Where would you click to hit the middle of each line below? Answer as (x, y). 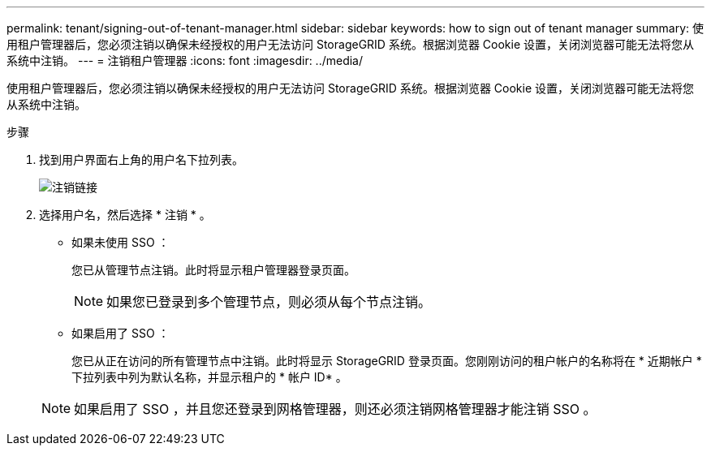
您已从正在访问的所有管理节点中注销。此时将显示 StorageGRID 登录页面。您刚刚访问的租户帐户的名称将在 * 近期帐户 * (387, 361)
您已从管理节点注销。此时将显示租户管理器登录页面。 (213, 270)
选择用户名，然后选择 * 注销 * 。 (125, 215)
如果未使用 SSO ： (121, 242)
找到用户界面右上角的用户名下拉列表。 (141, 159)
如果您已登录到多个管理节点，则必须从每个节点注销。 (269, 302)
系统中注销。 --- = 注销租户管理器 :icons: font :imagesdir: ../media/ (185, 60)
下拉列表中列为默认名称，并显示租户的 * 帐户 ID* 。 (209, 377)
